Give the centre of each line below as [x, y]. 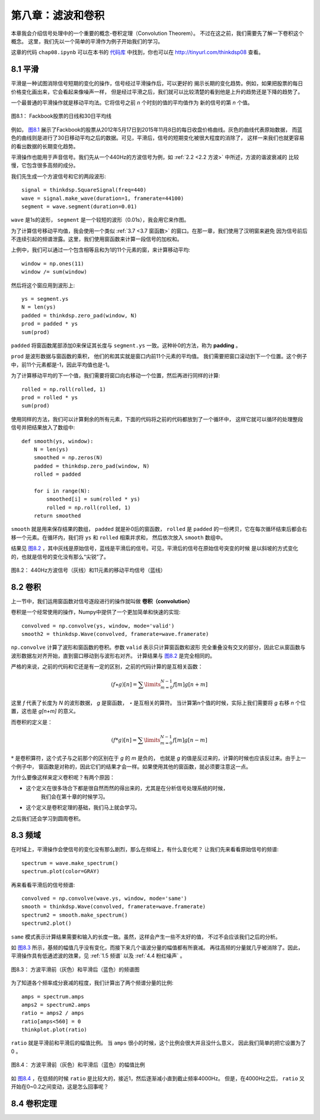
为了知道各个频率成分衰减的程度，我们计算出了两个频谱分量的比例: [92, 983]
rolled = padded [57, 474]
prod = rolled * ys [50, 397]
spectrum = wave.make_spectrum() [70, 863]
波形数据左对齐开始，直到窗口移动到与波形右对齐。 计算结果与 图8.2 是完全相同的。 [113, 656]
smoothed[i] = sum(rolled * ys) [93, 499]
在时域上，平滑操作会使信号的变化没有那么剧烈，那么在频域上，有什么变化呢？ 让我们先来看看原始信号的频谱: [145, 849]
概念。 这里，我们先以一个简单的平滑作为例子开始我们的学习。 [87, 41]
